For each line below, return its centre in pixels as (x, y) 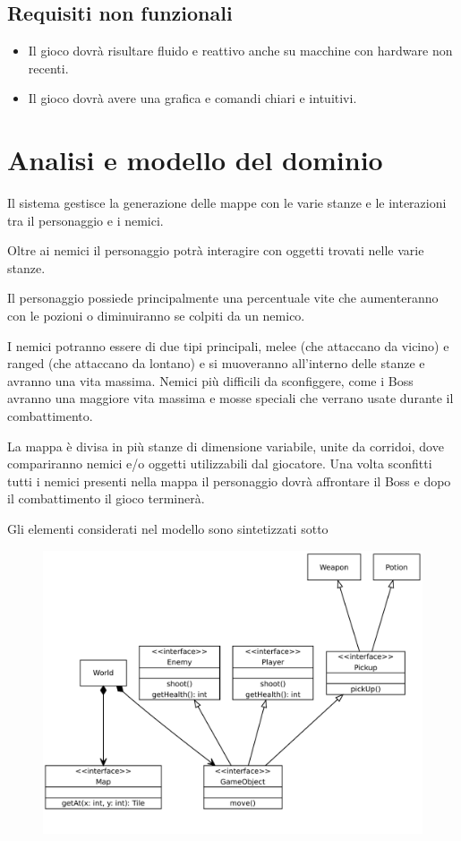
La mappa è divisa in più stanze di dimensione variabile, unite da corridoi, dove (226, 446)
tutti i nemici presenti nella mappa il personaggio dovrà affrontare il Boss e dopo (229, 481)
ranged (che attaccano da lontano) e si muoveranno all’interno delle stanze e (216, 363)
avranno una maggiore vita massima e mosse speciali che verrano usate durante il (230, 398)
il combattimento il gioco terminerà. (106, 498)
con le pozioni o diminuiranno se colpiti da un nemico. (156, 316)
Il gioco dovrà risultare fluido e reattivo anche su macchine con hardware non (240, 51)
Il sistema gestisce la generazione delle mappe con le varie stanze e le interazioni (227, 203)
